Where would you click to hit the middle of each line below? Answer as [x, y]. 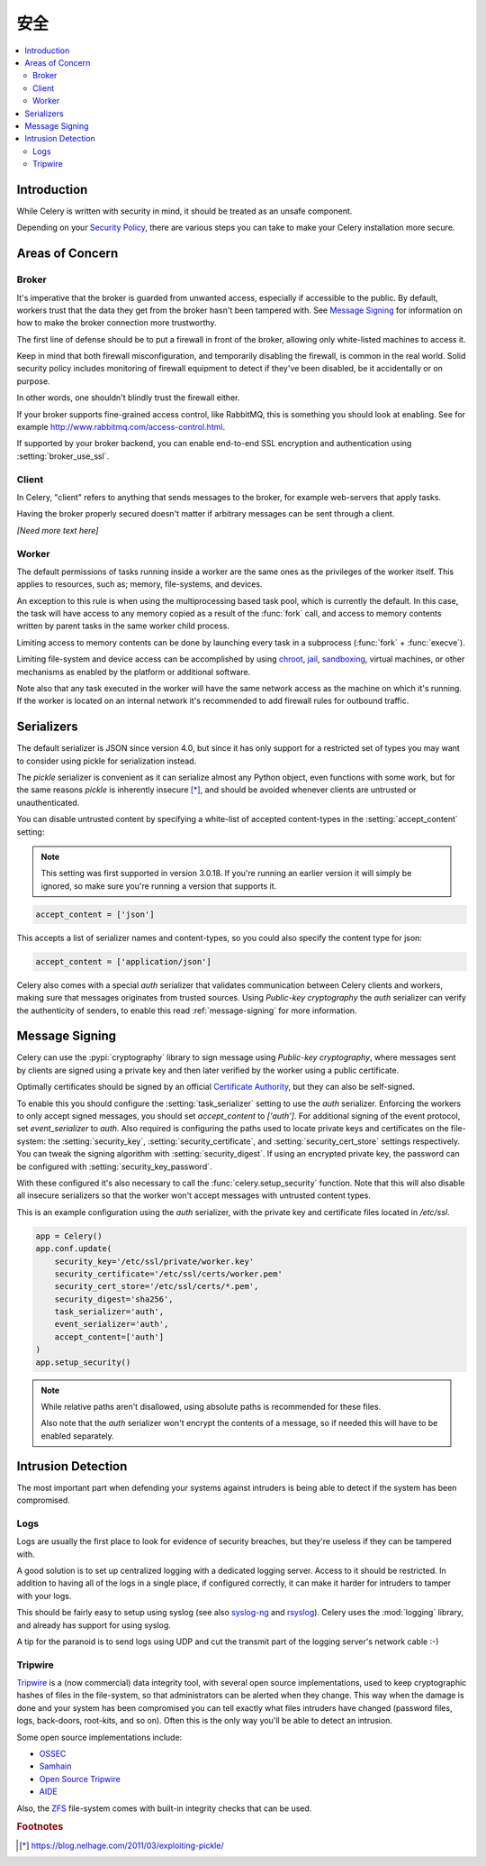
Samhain [55, 1766]
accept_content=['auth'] [109, 1337]
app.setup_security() [83, 1362]
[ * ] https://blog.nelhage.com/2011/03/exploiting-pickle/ [121, 1845]
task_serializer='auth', [109, 1312]
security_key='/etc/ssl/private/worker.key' [154, 1261]
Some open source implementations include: [99, 1737]
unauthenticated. [48, 802]
